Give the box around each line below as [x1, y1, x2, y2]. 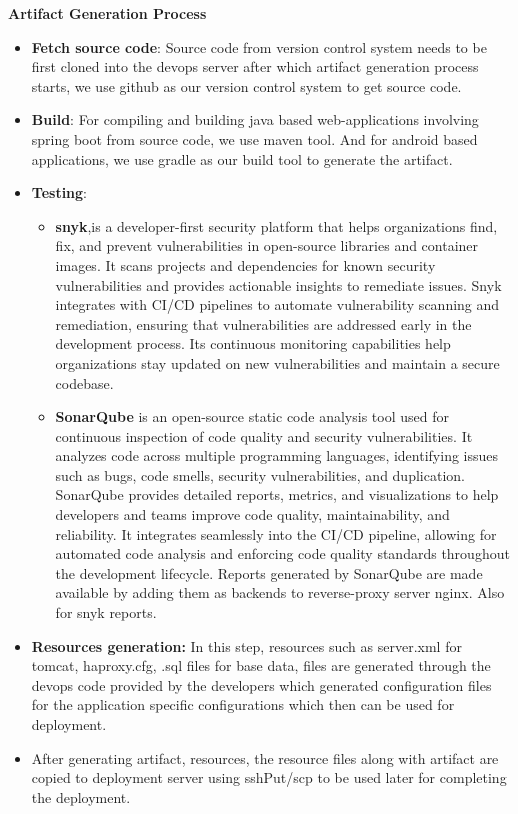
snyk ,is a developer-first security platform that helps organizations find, [55, 215, 498, 236]
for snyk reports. [55, 602, 157, 623]
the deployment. [31, 786, 131, 807]
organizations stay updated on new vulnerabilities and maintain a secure [55, 352, 500, 373]
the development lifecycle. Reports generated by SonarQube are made [55, 562, 483, 583]
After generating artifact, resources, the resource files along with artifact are [31, 747, 499, 768]
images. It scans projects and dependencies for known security [55, 254, 436, 275]
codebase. [55, 372, 114, 393]
